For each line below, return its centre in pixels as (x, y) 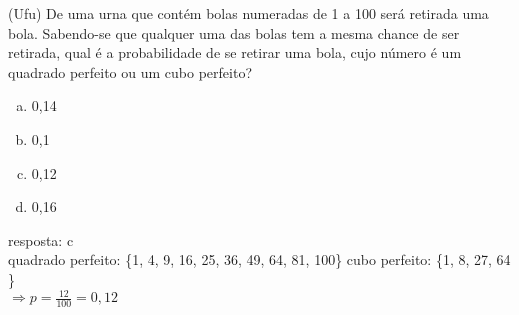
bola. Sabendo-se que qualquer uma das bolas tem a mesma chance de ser (234, 32)
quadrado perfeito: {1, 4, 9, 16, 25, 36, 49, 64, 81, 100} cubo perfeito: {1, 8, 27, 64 (259, 259)
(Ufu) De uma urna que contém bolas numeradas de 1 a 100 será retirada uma (248, 13)
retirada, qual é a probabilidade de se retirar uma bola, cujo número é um (235, 52)
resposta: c (41, 239)
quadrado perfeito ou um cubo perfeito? (130, 71)
